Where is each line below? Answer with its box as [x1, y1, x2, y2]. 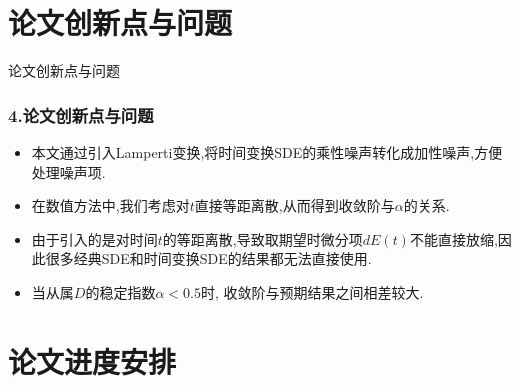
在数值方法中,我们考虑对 [31, 195, 190, 216]
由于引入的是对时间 [31, 228, 158, 249]
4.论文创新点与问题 [8, 102, 154, 127]
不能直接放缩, [409, 228, 498, 249]
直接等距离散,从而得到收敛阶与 [194, 195, 395, 216]
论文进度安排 [8, 340, 177, 381]
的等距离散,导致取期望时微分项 [162, 228, 363, 249]
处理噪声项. [31, 161, 106, 182]
